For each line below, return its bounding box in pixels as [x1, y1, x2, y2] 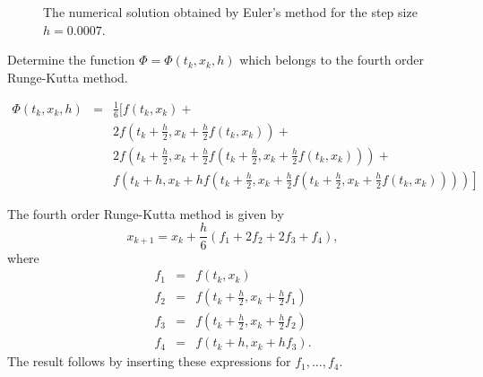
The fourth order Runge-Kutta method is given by [7, 204, 284, 223]
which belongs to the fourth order [239, 50, 425, 69]
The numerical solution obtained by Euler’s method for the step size [43, 3, 418, 21]
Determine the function [7, 50, 135, 69]
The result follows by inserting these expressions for [7, 352, 291, 371]
